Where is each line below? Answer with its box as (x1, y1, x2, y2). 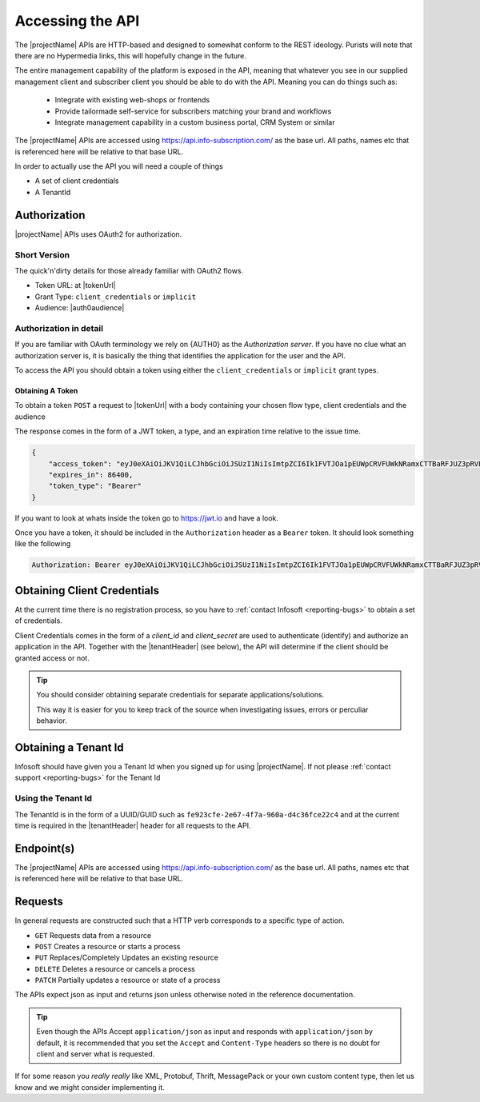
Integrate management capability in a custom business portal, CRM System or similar (54, 117, 335, 127)
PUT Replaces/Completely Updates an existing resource (34, 952, 219, 963)
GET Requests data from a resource (34, 930, 152, 940)
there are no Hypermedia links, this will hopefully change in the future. (14, 50, 247, 60)
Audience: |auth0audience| (34, 303, 125, 313)
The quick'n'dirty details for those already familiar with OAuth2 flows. (14, 266, 244, 275)
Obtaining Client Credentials (14, 584, 160, 597)
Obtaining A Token (14, 385, 78, 395)
